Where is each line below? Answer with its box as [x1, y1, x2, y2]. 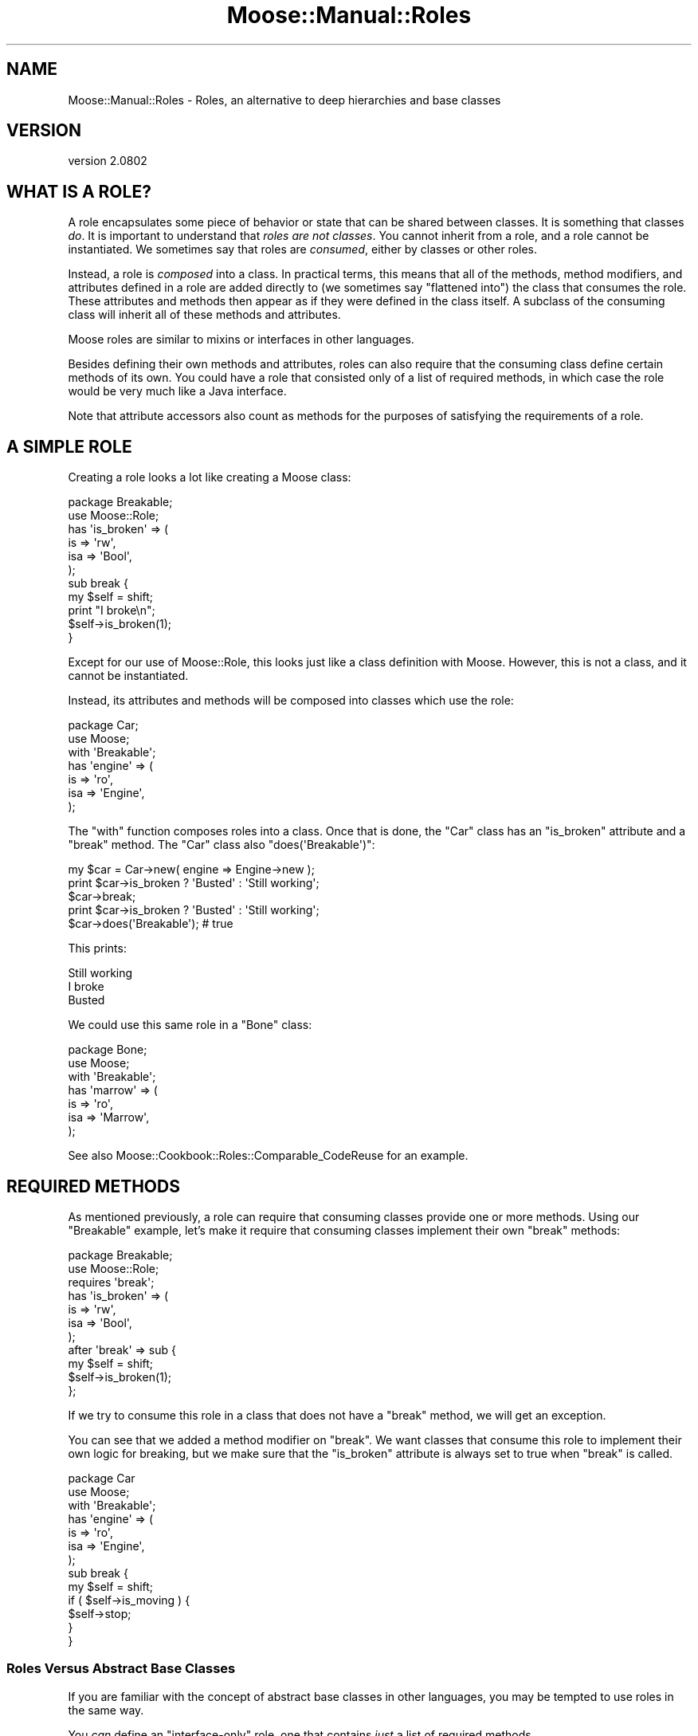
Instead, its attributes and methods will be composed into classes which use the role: [68, 693, 514, 708]
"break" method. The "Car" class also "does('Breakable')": [68, 838, 375, 852]
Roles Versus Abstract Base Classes [6, 1660, 236, 1677]
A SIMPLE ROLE [6, 436, 132, 457]
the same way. [68, 1703, 144, 1717]
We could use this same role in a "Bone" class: [68, 1018, 312, 1032]
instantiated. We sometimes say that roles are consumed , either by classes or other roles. [68, 242, 538, 257]
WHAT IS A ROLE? [6, 181, 151, 202]
